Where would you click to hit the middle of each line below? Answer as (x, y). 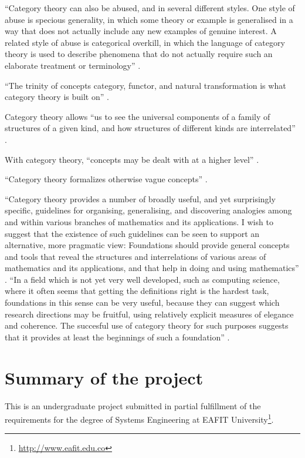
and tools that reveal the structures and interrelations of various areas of (135, 256)
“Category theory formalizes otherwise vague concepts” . (106, 179)
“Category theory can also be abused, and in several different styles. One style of (150, 8)
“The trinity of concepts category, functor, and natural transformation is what (145, 85)
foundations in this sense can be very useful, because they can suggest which (142, 302)
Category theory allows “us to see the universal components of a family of (138, 116)
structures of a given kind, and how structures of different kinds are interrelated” (150, 128)
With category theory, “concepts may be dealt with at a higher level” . (132, 159)
